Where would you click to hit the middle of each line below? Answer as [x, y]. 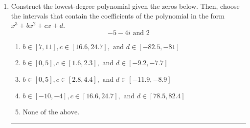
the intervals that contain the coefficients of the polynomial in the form [118, 15]
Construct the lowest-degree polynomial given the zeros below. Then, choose [125, 6]
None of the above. [51, 113]
